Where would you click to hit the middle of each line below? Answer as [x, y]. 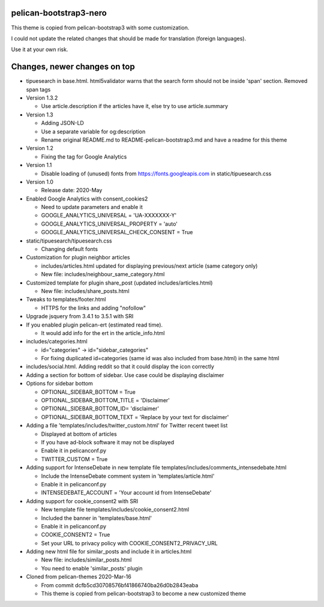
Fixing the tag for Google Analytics [84, 157]
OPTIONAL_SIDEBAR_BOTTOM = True [88, 392]
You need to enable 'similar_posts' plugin [92, 568]
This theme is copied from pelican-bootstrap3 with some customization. [100, 28]
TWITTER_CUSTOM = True [74, 459]
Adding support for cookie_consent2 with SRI [82, 501]
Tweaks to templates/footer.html [66, 300]
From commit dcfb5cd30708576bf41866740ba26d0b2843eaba [120, 585]
